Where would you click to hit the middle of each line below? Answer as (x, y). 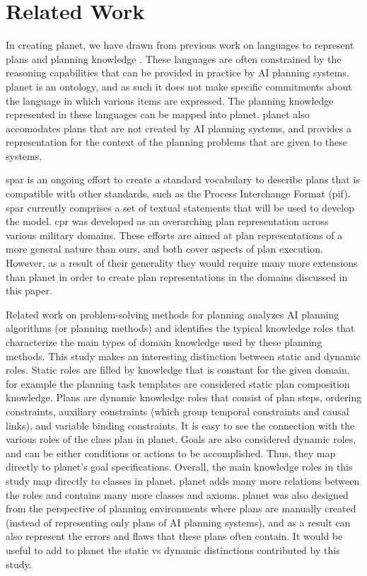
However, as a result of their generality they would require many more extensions (182, 263)
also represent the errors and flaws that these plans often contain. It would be (174, 536)
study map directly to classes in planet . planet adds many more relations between (183, 480)
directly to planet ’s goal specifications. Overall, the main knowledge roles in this (179, 467)
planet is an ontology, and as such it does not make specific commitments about (179, 86)
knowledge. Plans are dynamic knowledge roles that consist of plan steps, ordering (184, 397)
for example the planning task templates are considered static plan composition (178, 383)
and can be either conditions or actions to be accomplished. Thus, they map (171, 453)
